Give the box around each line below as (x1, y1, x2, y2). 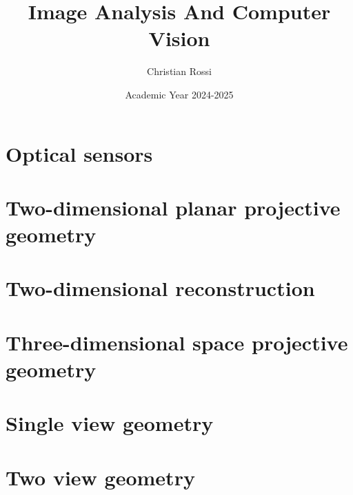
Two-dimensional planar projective (6, 193, 341, 221)
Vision (148, 24, 210, 52)
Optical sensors (6, 139, 153, 167)
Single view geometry (6, 409, 214, 437)
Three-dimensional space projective (6, 328, 348, 356)
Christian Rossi (147, 64, 212, 78)
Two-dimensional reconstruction (6, 274, 315, 302)
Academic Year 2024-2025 (125, 87, 234, 101)
